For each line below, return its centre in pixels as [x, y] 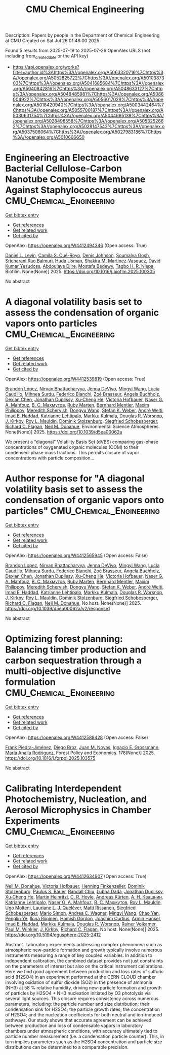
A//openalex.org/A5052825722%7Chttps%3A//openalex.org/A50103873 [88, 78]
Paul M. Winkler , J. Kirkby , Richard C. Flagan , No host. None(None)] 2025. [82, 929]
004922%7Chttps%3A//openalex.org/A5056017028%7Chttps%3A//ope [88, 99]
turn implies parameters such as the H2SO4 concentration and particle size [84, 1042]
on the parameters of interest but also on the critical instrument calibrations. [84, 966]
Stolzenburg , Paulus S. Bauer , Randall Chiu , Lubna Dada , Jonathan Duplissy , [85, 891]
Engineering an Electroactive [67, 158]
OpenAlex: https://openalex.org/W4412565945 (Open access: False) [77, 555]
